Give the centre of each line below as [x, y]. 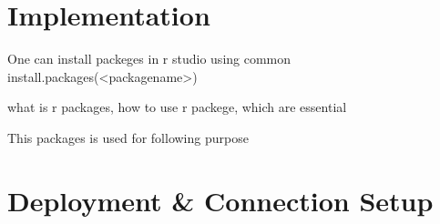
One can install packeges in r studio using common [149, 59]
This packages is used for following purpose [128, 137]
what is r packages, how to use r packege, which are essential [177, 107]
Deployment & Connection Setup [220, 200]
